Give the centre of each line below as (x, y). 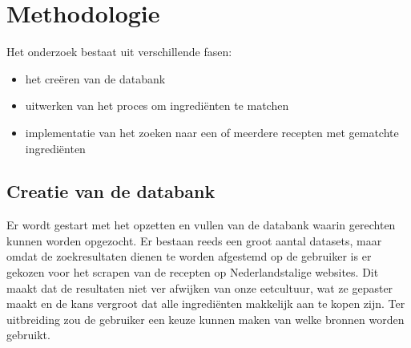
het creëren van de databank (95, 78)
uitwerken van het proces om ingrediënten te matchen (157, 105)
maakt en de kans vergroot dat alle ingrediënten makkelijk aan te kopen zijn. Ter (206, 303)
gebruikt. (28, 335)
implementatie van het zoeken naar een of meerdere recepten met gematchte (212, 132)
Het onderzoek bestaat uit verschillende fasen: (119, 52)
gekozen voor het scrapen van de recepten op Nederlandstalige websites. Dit (193, 272)
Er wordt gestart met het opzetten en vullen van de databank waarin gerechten (201, 225)
